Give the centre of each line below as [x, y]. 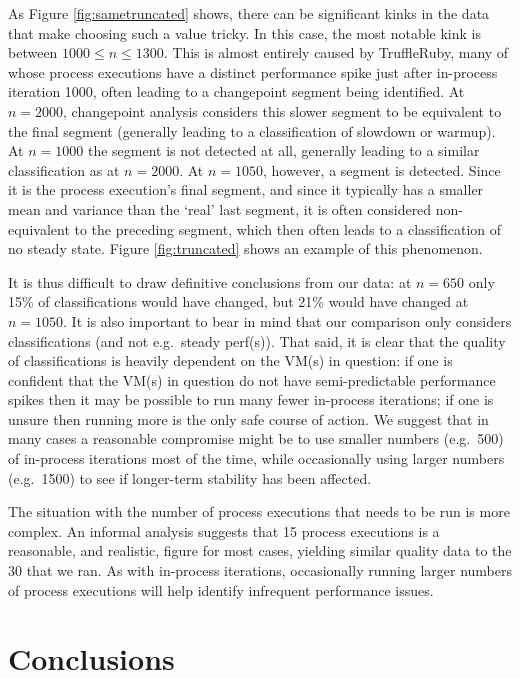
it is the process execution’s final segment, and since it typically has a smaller [246, 189]
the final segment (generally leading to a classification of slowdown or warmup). [252, 130]
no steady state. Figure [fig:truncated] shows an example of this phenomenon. [245, 248]
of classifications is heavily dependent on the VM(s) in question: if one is [230, 360]
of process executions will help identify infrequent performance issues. [221, 589]
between [33, 52]
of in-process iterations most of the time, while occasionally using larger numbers [256, 458]
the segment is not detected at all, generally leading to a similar [283, 150]
